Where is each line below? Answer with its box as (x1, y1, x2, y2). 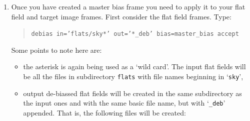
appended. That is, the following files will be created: (23, 107, 186, 118)
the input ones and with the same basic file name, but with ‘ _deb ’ (23, 98, 225, 108)
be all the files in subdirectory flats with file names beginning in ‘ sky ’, (23, 71, 243, 82)
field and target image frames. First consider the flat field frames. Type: (11, 11, 231, 21)
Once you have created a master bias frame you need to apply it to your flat (11, 1, 245, 11)
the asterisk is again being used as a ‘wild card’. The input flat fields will (23, 61, 246, 72)
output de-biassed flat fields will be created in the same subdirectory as (23, 88, 242, 98)
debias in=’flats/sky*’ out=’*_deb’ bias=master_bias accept (31, 30, 239, 38)
